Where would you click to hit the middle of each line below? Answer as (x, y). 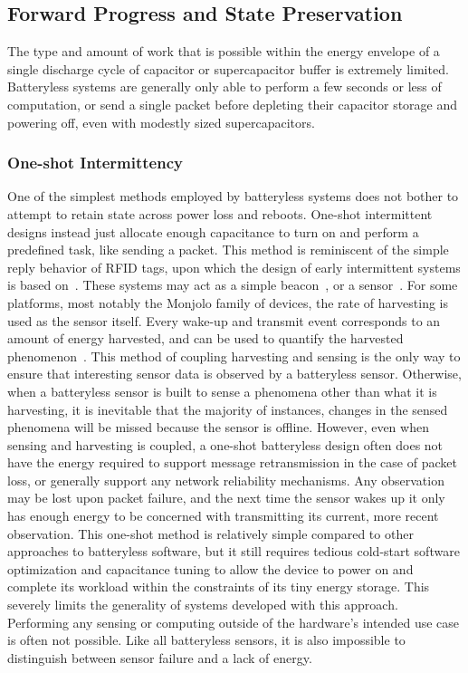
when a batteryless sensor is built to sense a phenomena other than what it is (222, 391)
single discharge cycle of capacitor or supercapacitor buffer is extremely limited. (228, 68)
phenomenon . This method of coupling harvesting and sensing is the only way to (234, 356)
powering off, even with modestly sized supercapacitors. (161, 122)
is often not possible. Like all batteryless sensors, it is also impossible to (206, 640)
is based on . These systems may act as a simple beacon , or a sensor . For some (233, 285)
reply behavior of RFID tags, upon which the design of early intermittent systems (234, 267)
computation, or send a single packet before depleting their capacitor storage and (233, 104)
